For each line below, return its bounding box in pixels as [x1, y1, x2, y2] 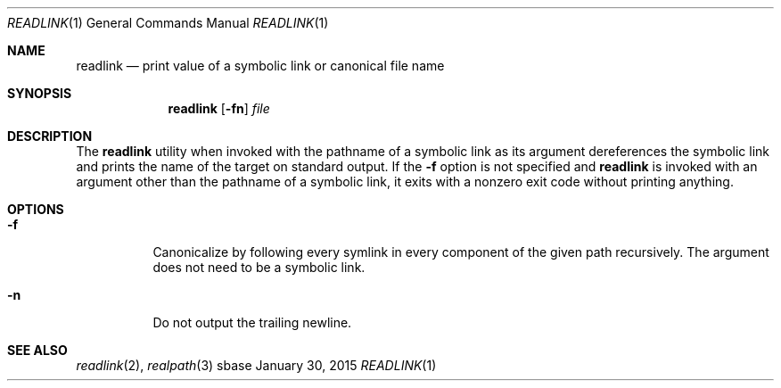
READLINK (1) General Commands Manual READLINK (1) [7, 15, 329, 30]
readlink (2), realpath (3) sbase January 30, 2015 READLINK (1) [76, 358, 437, 373]
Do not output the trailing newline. [152, 315, 352, 330]
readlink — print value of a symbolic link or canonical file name [76, 58, 445, 73]
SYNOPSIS [7, 86, 72, 101]
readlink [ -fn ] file [168, 101, 270, 116]
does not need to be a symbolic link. [152, 260, 366, 275]
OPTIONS [7, 202, 64, 217]
